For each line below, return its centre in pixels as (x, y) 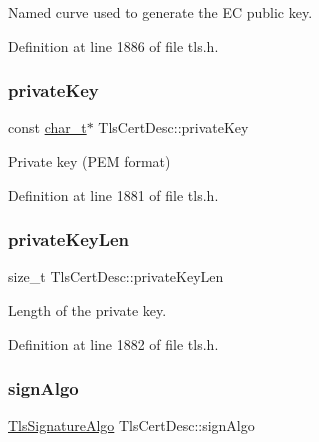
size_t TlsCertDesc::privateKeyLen (116, 276)
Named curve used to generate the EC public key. (160, 12)
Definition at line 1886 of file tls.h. (113, 45)
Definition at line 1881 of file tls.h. (113, 194)
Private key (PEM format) (89, 161)
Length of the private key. (87, 310)
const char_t (47, 127)
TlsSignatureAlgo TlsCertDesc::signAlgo (131, 425)
